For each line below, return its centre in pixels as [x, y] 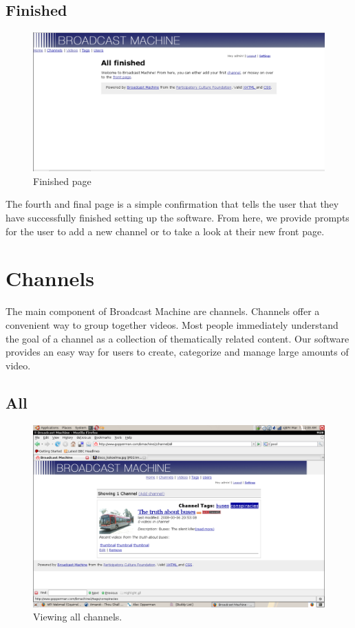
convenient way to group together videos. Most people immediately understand [172, 324]
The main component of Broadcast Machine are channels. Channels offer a [163, 311]
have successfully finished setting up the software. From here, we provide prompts [177, 218]
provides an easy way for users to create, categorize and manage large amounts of [177, 352]
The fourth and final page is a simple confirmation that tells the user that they [172, 204]
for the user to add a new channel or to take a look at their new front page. [165, 231]
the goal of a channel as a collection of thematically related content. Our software [177, 338]
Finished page [62, 181]
